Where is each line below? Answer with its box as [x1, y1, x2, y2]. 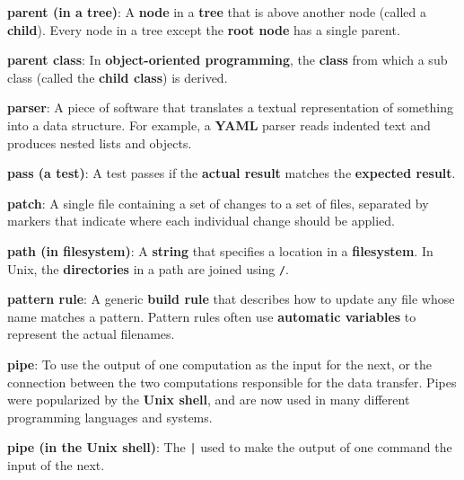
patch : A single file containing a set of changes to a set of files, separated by [7, 193, 429, 212]
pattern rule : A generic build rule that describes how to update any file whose [7, 289, 455, 308]
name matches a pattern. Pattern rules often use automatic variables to [7, 307, 416, 325]
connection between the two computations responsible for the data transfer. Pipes [7, 372, 457, 391]
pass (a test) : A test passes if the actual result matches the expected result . [7, 164, 456, 182]
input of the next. [7, 456, 105, 474]
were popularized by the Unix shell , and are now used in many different [7, 390, 410, 409]
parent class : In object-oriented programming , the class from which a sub [7, 50, 448, 69]
